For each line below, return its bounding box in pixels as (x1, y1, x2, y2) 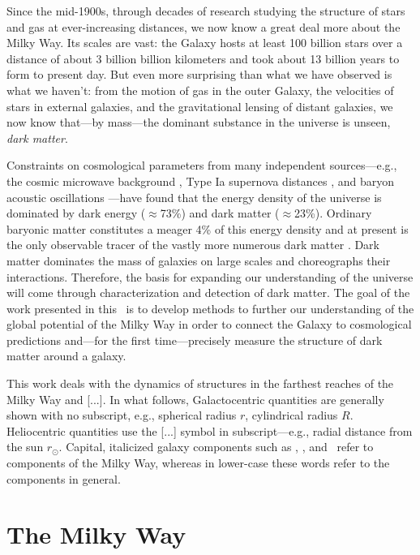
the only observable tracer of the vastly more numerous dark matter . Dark (6, 236, 380, 253)
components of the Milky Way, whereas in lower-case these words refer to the (6, 454, 390, 471)
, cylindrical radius (245, 407, 338, 424)
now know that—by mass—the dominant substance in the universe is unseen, (6, 114, 391, 131)
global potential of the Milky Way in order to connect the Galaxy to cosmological (6, 316, 412, 333)
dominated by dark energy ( (6, 204, 146, 222)
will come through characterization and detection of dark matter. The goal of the (6, 284, 410, 301)
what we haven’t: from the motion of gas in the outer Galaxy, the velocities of (6, 81, 394, 98)
